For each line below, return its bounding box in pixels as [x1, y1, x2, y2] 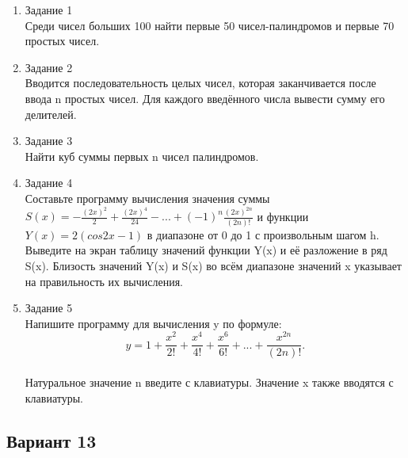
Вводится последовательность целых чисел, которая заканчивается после [25, 74, 376, 91]
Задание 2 [25, 59, 73, 75]
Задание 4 [25, 174, 73, 191]
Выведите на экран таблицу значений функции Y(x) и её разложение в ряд [25, 242, 387, 258]
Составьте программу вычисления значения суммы [25, 189, 270, 206]
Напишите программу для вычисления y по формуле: [25, 315, 282, 331]
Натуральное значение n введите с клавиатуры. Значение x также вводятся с [25, 374, 394, 391]
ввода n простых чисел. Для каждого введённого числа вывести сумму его [25, 90, 385, 106]
